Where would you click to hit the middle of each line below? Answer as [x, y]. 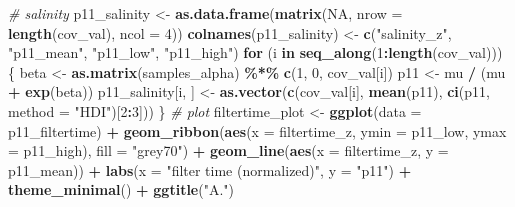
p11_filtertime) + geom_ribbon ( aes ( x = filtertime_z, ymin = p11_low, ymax [257, 130]
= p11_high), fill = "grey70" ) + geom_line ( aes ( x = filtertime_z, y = [228, 150]
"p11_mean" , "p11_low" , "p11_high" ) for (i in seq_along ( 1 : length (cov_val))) [255, 52]
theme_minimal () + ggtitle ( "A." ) [121, 189]
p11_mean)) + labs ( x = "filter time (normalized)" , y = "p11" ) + [210, 169]
